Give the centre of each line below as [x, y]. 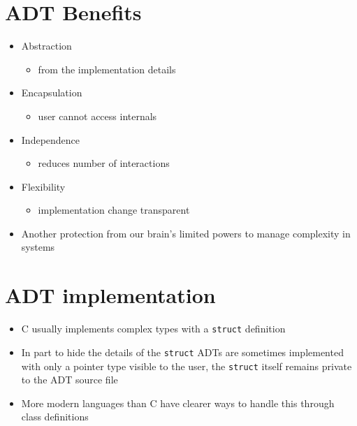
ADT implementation [110, 295]
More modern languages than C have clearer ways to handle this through [178, 403]
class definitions [55, 417]
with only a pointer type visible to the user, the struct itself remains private [187, 366]
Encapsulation [52, 93]
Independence [51, 139]
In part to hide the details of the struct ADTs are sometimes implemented [182, 352]
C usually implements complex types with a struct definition [153, 329]
